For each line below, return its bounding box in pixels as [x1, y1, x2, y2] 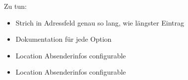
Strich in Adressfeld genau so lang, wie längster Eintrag [15, 17, 184, 27]
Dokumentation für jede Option [15, 34, 112, 44]
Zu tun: [4, 1, 27, 11]
